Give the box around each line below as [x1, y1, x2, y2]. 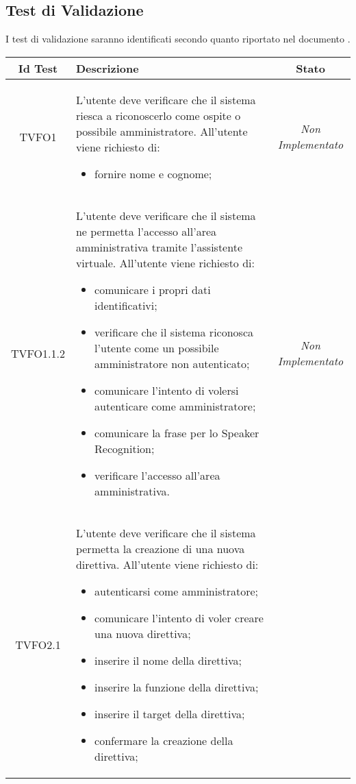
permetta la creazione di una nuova [75, 540, 245, 556]
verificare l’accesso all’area [94, 467, 220, 483]
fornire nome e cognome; [94, 165, 212, 182]
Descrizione [75, 60, 139, 76]
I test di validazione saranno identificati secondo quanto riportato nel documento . [5, 32, 351, 46]
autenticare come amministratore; [94, 397, 256, 414]
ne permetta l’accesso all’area [75, 223, 217, 239]
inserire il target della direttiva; [94, 705, 245, 722]
